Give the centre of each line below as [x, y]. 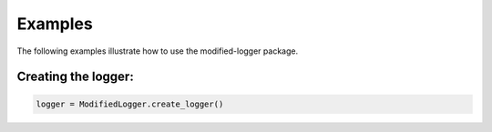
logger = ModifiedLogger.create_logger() [130, 104]
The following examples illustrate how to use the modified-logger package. [158, 51]
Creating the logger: [75, 77]
